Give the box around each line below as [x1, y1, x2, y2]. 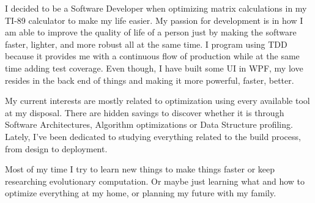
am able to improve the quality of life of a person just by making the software [5, 26, 297, 39]
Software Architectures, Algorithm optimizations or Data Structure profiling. [5, 118, 293, 131]
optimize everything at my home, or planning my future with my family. [5, 186, 276, 199]
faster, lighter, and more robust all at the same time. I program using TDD [5, 37, 287, 50]
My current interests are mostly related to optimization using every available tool [5, 94, 310, 107]
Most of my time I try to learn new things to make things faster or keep [5, 163, 275, 175]
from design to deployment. [5, 142, 108, 155]
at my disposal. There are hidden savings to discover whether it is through [5, 106, 284, 119]
